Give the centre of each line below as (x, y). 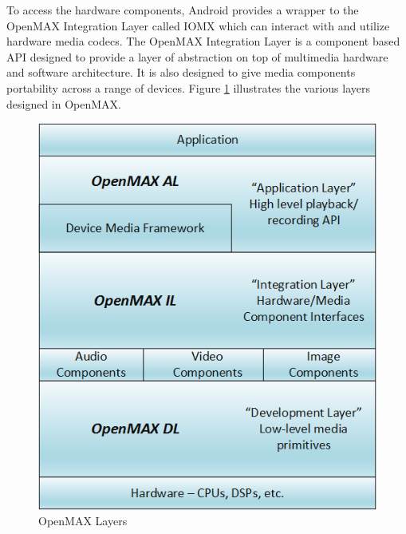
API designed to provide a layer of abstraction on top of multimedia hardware (197, 56)
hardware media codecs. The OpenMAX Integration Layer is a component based (203, 41)
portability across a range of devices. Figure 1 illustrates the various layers (189, 87)
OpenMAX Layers (83, 521)
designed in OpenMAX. (64, 103)
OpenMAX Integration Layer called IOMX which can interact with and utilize (198, 25)
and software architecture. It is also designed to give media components (181, 72)
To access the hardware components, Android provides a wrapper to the (183, 10)
